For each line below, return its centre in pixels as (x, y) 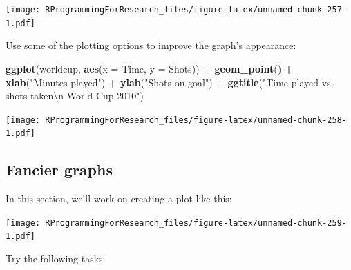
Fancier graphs (59, 170)
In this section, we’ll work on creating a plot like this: (119, 199)
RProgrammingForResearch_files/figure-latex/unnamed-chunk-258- (196, 120)
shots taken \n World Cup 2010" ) (75, 96)
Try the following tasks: (56, 259)
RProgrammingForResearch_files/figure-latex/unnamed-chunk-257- (196, 10)
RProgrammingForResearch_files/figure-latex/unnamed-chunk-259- (196, 223)
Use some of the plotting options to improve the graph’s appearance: (151, 45)
